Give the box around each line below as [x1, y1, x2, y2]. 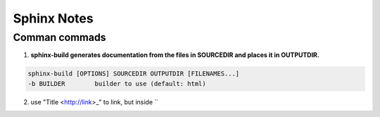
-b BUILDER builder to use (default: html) [27, 80, 207, 87]
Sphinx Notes [13, 11, 94, 26]
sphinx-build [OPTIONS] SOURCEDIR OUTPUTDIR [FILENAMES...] [27, 70, 240, 78]
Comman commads [13, 31, 106, 44]
